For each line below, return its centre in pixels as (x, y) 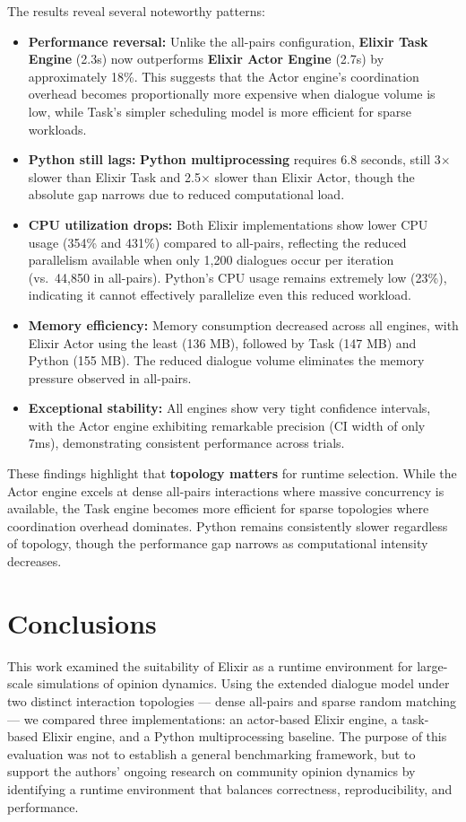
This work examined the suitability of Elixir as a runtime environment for (210, 665)
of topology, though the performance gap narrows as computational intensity (218, 543)
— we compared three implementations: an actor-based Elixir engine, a (203, 718)
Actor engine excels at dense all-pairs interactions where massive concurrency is (226, 490)
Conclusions (82, 622)
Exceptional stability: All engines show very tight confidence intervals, (229, 408)
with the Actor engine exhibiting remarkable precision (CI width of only (227, 425)
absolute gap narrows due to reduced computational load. (186, 194)
